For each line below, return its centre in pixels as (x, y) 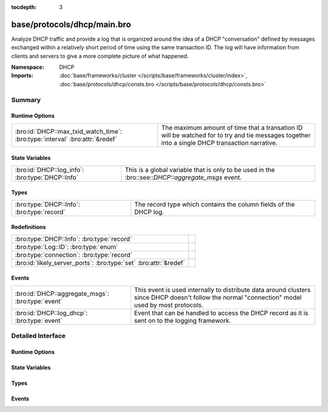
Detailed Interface (39, 336)
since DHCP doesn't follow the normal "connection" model (218, 297)
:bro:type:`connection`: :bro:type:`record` (74, 255)
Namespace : (28, 67)
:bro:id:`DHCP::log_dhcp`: (51, 313)
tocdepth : (24, 7)
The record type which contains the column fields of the (215, 204)
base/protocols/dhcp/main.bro (71, 24)
